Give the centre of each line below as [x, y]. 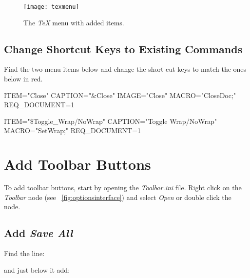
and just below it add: [37, 269]
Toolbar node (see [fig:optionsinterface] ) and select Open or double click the [118, 197]
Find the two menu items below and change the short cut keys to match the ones [125, 69]
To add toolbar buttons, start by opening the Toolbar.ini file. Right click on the [123, 188]
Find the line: [24, 253]
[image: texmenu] [51, 7]
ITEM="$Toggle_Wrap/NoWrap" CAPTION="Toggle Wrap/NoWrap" [110, 121]
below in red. [23, 79]
